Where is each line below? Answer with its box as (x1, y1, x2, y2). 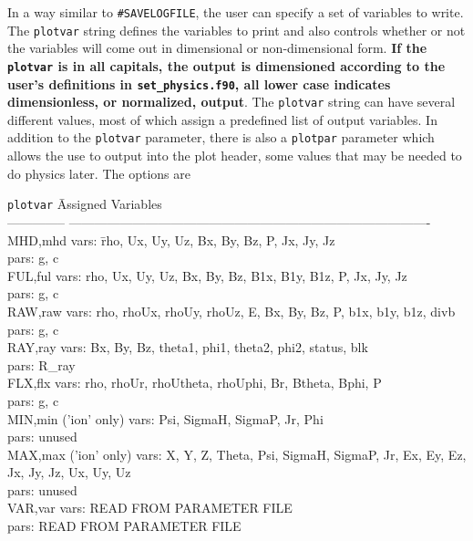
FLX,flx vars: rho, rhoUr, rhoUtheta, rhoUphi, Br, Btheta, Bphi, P (7, 373, 382, 392)
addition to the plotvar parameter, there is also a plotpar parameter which (7, 128, 435, 147)
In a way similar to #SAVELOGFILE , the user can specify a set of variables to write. (7, 3, 464, 21)
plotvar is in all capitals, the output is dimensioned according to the (7, 56, 446, 75)
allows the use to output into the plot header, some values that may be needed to (7, 146, 462, 165)
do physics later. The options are (7, 163, 190, 182)
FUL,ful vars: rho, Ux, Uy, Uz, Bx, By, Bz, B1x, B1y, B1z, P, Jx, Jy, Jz (7, 265, 407, 285)
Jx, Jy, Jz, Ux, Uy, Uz (7, 463, 131, 482)
